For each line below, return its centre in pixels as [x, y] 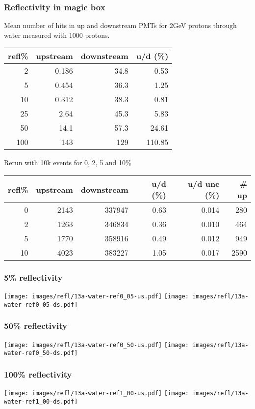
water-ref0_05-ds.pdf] [41, 305]
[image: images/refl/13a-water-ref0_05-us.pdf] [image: [96, 297]
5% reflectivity [33, 277]
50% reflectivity [36, 326]
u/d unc [204, 184]
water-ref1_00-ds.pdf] [41, 401]
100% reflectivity [38, 374]
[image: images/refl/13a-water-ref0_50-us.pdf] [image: [96, 345]
